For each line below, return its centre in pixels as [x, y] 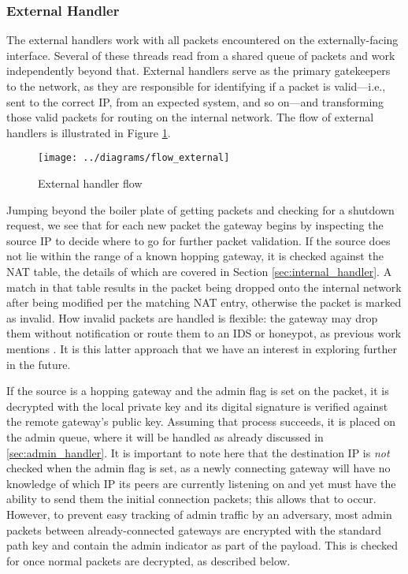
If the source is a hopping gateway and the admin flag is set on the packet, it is [198, 391]
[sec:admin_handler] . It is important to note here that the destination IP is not [198, 452]
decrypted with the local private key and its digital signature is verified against [197, 406]
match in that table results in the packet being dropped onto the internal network [204, 287]
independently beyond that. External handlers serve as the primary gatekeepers [198, 71]
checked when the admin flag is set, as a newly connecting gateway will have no [198, 468]
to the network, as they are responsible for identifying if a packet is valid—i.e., [196, 86]
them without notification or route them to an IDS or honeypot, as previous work [204, 333]
